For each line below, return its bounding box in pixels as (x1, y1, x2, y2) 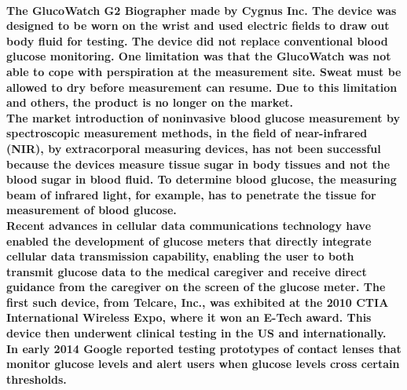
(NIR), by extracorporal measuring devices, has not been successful (6, 140, 381, 156)
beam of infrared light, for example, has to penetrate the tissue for (6, 186, 376, 202)
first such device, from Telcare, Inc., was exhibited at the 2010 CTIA (6, 293, 389, 310)
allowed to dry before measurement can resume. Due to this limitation (6, 78, 398, 95)
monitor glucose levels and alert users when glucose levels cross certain (6, 355, 400, 372)
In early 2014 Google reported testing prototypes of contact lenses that (6, 340, 401, 356)
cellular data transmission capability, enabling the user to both (6, 248, 354, 264)
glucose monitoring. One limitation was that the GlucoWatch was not (6, 48, 391, 64)
